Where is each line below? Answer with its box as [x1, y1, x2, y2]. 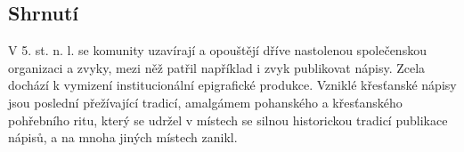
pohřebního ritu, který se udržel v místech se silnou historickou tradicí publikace [8, 110, 448, 129]
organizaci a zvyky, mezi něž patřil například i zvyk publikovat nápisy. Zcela [8, 58, 426, 76]
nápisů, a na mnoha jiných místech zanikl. [8, 128, 238, 147]
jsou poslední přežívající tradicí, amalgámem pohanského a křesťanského [8, 92, 403, 111]
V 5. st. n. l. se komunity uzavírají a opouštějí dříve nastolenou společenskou [8, 41, 427, 60]
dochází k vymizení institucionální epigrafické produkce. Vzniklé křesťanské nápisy [8, 76, 457, 94]
